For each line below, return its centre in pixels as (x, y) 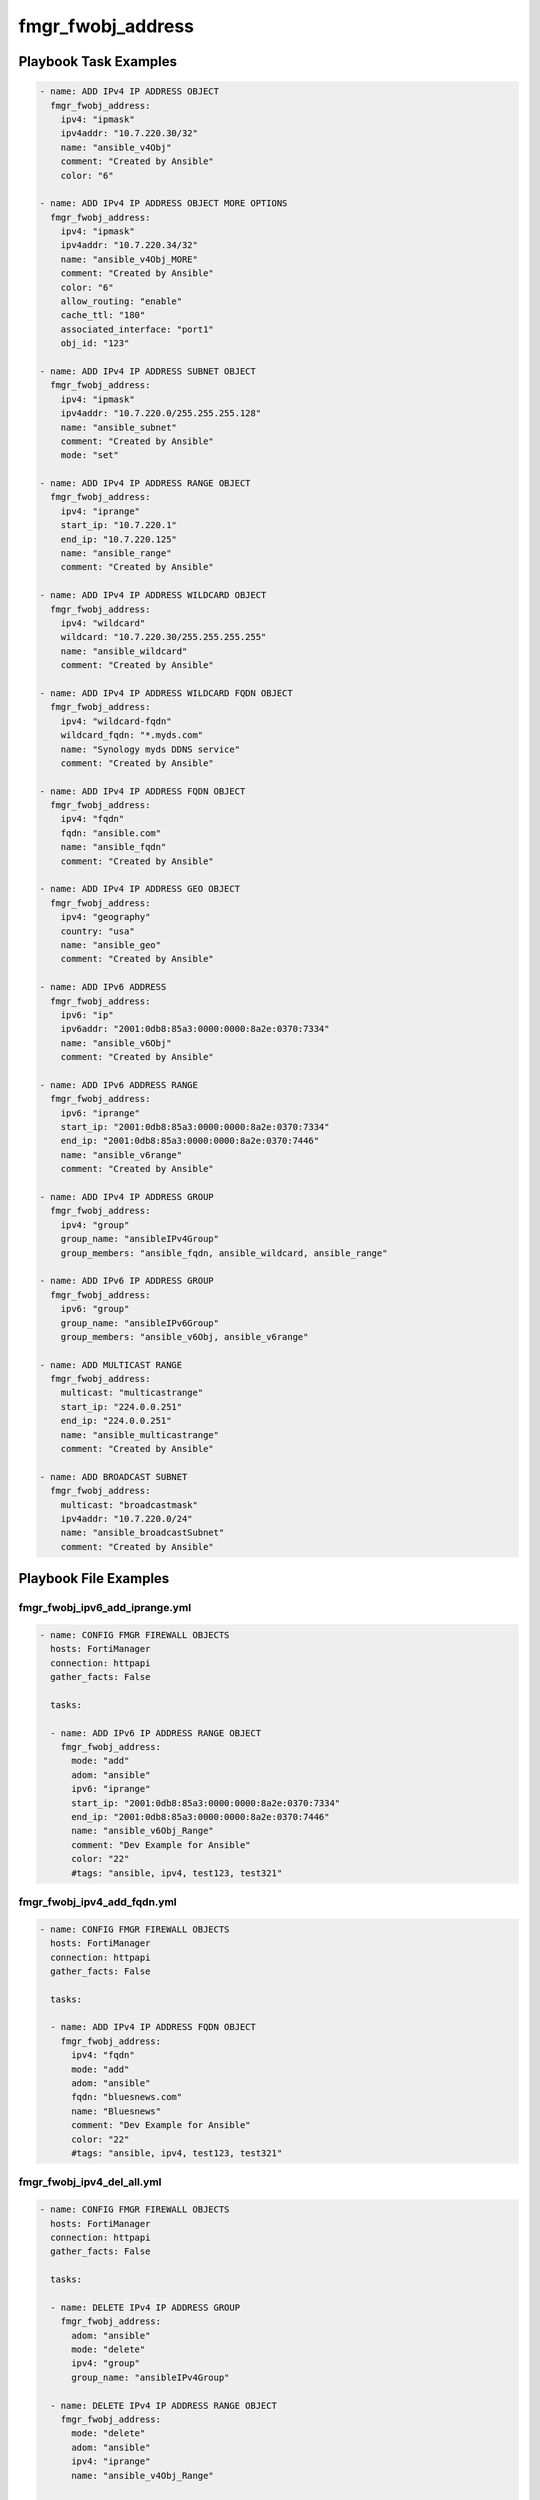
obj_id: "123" (95, 343)
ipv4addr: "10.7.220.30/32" (129, 133)
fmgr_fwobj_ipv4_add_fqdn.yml (97, 1902)
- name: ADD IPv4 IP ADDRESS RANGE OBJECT (145, 483)
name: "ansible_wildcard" (124, 651)
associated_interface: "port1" (137, 329)
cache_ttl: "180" (103, 315)
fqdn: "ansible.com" (111, 833)
